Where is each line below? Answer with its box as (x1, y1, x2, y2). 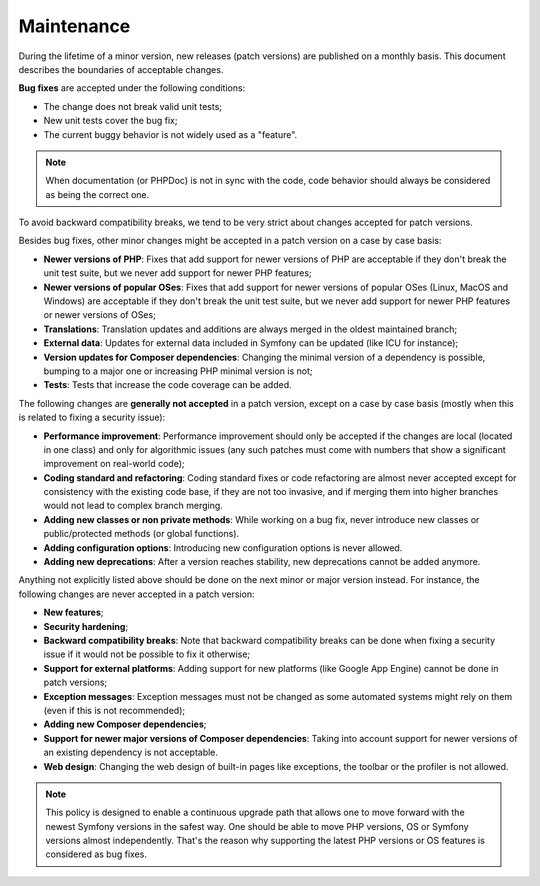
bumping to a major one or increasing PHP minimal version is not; (43, 365, 313, 377)
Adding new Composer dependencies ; (43, 718, 207, 730)
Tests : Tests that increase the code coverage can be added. (43, 379, 292, 391)
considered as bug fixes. (45, 848, 147, 860)
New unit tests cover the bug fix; (43, 115, 178, 127)
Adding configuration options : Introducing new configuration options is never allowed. (43, 541, 403, 554)
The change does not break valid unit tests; (43, 100, 223, 112)
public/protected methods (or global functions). (43, 528, 240, 540)
